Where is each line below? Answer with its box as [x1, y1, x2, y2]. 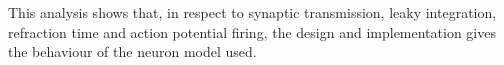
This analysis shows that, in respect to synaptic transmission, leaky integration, [8, 2, 497, 22]
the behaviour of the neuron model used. [8, 41, 257, 62]
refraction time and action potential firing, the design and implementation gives [8, 21, 496, 42]
